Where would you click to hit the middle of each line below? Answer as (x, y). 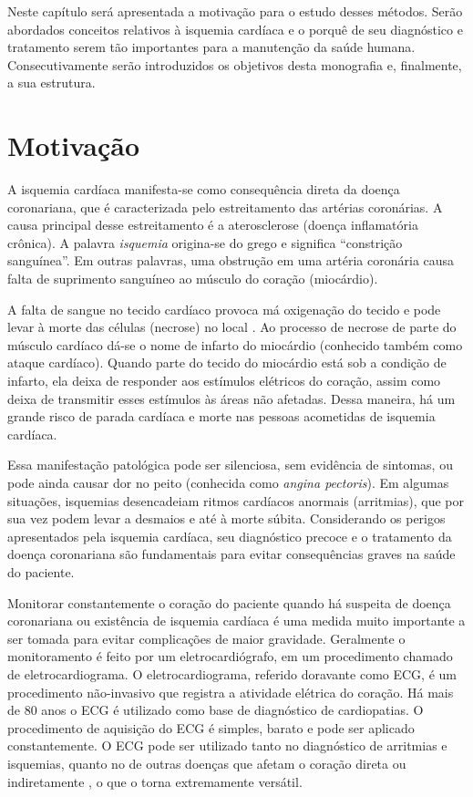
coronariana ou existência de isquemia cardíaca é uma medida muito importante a (236, 621)
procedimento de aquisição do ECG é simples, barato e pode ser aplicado (211, 727)
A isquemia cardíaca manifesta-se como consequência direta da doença (204, 189)
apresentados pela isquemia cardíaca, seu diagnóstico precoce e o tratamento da (230, 536)
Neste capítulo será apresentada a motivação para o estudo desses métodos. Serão (235, 11)
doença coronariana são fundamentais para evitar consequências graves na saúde (231, 554)
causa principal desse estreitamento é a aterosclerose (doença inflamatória (213, 225)
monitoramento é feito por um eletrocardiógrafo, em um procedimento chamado (230, 656)
